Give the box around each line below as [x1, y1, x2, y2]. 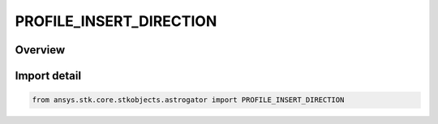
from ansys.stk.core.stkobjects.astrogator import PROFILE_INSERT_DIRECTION [32, 96, 345, 105]
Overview [15, 43, 66, 57]
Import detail [15, 69, 81, 83]
